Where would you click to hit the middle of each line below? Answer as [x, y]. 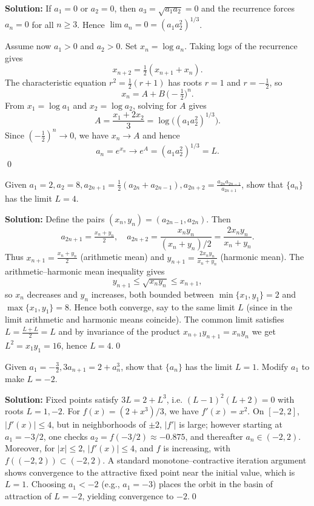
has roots [185, 82]
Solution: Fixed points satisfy [62, 399]
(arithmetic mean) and [122, 257]
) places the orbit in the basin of [213, 484]
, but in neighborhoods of [99, 424]
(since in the [269, 306]
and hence [161, 135]
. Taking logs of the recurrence [241, 46]
